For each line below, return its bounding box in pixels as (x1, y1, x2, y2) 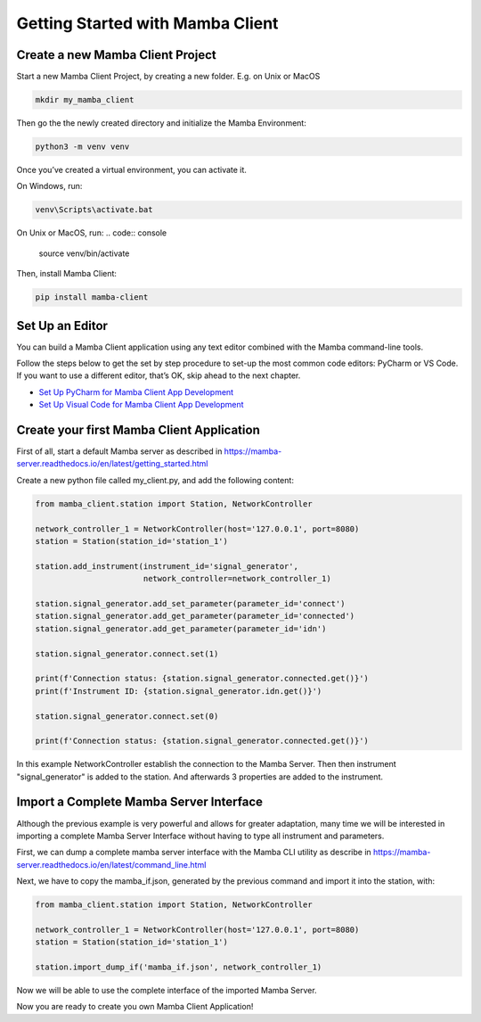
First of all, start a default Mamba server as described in (16, 446, 223, 457)
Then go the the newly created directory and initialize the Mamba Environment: (16, 118, 306, 128)
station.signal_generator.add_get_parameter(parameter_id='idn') (35, 623, 327, 633)
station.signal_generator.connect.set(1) (35, 648, 219, 659)
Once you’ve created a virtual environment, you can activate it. (16, 165, 247, 175)
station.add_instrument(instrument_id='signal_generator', (35, 561, 298, 571)
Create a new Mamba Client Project (16, 47, 217, 62)
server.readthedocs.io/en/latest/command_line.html (16, 859, 207, 870)
